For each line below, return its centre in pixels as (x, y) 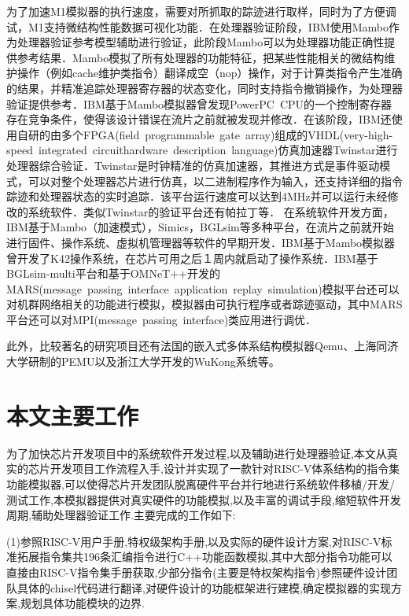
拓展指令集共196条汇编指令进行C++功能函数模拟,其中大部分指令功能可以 (204, 557)
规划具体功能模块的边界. (82, 603)
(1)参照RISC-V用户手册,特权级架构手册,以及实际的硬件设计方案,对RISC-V (194, 541)
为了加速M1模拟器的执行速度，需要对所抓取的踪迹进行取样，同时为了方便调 (201, 11)
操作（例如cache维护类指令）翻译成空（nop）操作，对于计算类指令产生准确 (210, 73)
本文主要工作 (73, 415)
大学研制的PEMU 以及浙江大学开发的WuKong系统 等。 (143, 361)
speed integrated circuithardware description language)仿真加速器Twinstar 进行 (202, 150)
